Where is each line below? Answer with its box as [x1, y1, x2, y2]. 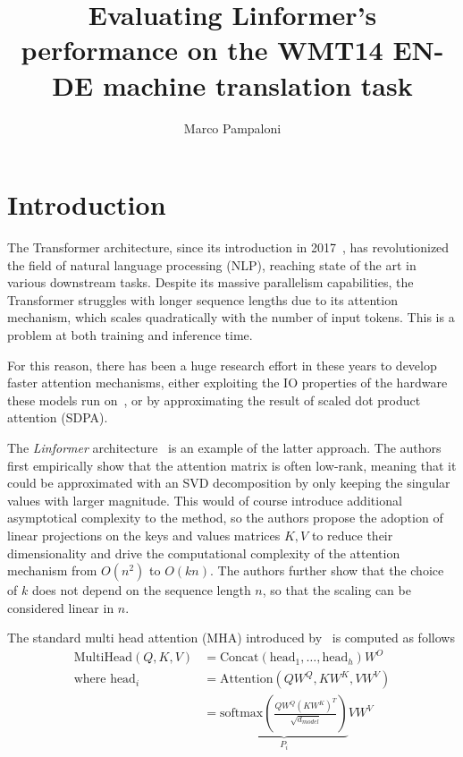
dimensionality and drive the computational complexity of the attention [7, 543, 400, 562]
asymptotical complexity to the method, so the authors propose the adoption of [7, 508, 443, 527]
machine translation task [102, 66, 413, 103]
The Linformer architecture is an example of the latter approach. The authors [7, 438, 442, 456]
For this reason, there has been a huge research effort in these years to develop [7, 355, 437, 374]
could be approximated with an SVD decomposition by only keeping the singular [7, 473, 450, 492]
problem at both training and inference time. [7, 326, 253, 344]
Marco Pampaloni [183, 118, 282, 137]
